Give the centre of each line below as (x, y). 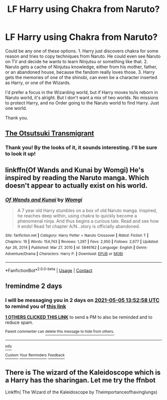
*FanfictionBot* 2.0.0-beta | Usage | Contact (49, 270)
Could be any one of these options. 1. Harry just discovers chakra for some (82, 51)
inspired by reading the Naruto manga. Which (77, 178)
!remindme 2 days (34, 286)
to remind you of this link (36, 306)
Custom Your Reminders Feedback (35, 355)
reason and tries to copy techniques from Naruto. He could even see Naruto (83, 56)
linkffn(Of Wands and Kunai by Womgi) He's (75, 170)
